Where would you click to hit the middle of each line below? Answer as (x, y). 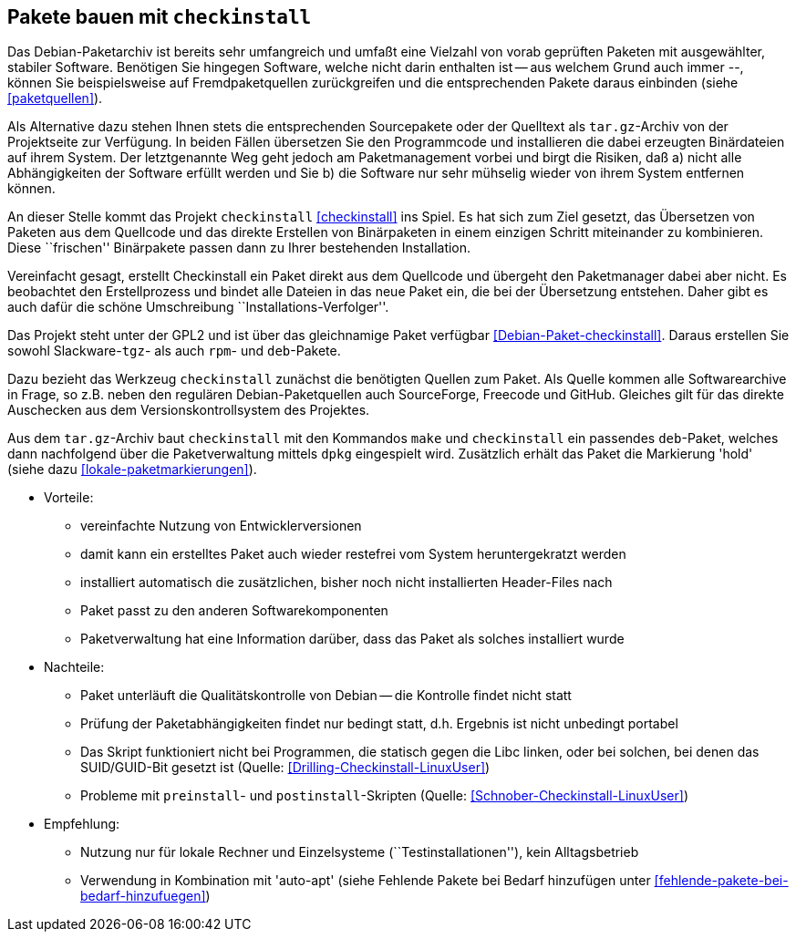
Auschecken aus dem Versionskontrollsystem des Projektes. (189, 410)
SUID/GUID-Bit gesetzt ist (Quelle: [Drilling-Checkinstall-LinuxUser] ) (285, 768)
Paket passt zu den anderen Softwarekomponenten (234, 611)
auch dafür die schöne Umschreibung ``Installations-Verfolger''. (198, 307)
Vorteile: (69, 498)
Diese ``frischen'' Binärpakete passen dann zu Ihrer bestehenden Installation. (239, 248)
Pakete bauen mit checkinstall (160, 17)
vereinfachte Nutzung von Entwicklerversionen (221, 526)
